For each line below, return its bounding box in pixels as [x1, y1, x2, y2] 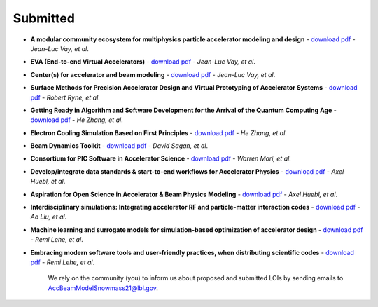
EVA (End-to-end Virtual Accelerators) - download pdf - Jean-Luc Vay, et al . [30, 57, 255, 66]
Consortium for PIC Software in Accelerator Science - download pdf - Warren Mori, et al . [30, 154, 292, 163]
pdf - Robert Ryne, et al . [30, 93, 101, 102]
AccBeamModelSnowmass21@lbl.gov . [48, 284, 159, 292]
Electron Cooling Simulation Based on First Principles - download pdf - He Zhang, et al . [30, 128, 287, 137]
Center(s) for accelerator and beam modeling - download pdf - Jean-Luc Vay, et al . [30, 70, 276, 79]
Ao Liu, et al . [30, 212, 67, 221]
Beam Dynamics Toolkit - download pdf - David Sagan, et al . [30, 142, 209, 150]
